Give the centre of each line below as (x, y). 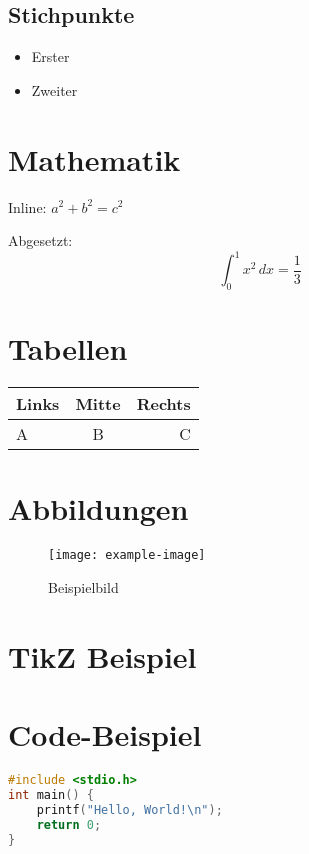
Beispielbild (83, 586)
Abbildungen (98, 508)
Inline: (27, 206)
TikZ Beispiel (102, 655)
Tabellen (68, 348)
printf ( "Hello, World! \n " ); (129, 809)
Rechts (163, 404)
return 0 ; (69, 824)
